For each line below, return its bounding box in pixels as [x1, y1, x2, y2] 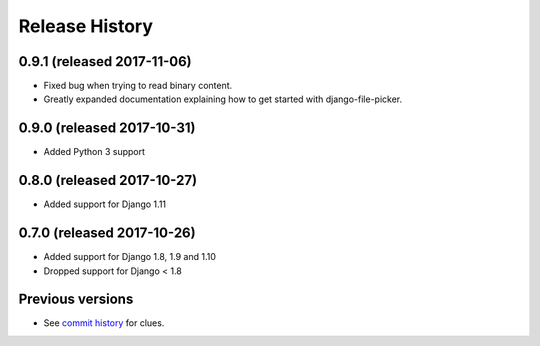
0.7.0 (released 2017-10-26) [18, 225, 196, 242]
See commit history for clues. [43, 317, 165, 329]
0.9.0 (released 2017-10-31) [18, 120, 196, 137]
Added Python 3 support [43, 146, 145, 158]
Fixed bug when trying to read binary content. [43, 80, 233, 92]
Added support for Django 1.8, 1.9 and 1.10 [43, 251, 217, 263]
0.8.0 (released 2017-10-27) [18, 172, 198, 189]
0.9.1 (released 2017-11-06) [18, 53, 192, 70]
